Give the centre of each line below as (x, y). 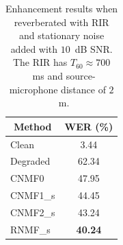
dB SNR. (94, 48)
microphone (33, 89)
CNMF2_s (33, 212)
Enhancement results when (62, 8)
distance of (83, 89)
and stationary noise (61, 35)
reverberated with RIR (61, 22)
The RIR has (40, 62)
